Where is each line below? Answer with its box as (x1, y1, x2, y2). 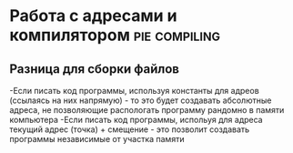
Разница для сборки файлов (9, 61, 180, 76)
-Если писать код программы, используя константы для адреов (9, 86, 259, 96)
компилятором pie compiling (9, 25, 221, 46)
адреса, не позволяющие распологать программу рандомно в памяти (9, 105, 285, 115)
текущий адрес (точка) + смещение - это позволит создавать (9, 124, 250, 135)
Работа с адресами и (9, 5, 177, 26)
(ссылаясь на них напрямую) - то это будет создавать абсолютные (9, 95, 272, 106)
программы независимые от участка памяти (9, 134, 185, 144)
